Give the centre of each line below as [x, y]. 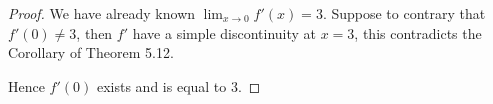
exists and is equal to [161, 85]
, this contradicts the [418, 32]
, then [94, 32]
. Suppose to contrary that [404, 13]
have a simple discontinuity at [224, 32]
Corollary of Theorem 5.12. [91, 52]
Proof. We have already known [102, 13]
